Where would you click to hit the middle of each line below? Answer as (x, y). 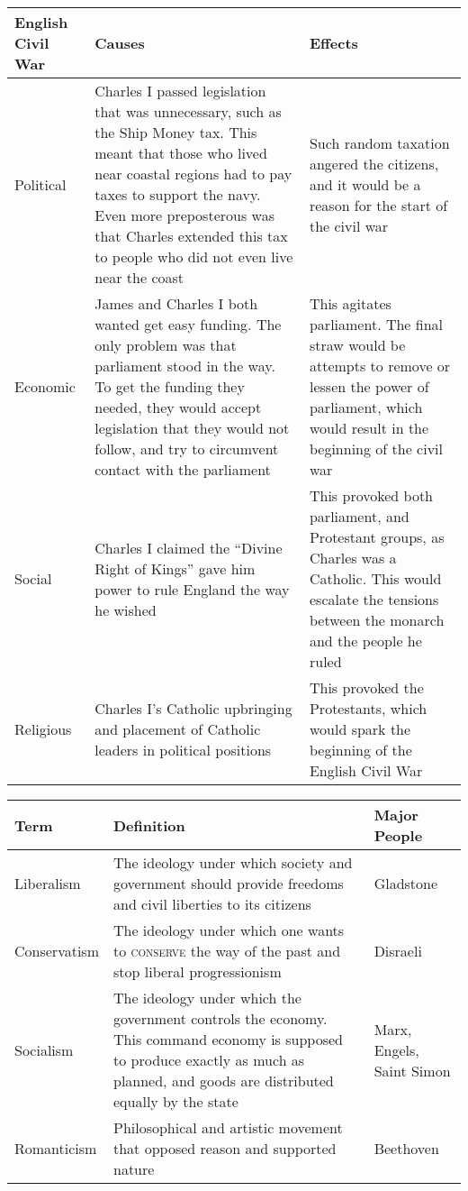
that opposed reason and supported (225, 1148)
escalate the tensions (374, 599)
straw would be (357, 345)
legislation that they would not (192, 428)
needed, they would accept (178, 407)
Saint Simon (412, 1070)
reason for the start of (378, 205)
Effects (333, 43)
